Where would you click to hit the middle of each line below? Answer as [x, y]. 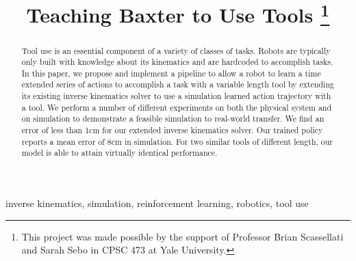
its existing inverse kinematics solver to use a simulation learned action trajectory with [176, 96]
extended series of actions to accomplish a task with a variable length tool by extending [178, 84]
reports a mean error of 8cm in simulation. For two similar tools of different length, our [177, 141]
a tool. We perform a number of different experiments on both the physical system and [177, 107]
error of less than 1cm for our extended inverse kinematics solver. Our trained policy [172, 130]
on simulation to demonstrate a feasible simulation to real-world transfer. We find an [173, 119]
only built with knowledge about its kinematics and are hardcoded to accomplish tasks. [177, 62]
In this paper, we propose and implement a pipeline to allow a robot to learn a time [171, 73]
